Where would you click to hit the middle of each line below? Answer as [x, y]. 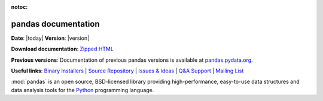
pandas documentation [55, 24]
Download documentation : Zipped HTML [62, 49]
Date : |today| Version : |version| [50, 38]
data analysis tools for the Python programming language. [83, 90]
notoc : [19, 7]
